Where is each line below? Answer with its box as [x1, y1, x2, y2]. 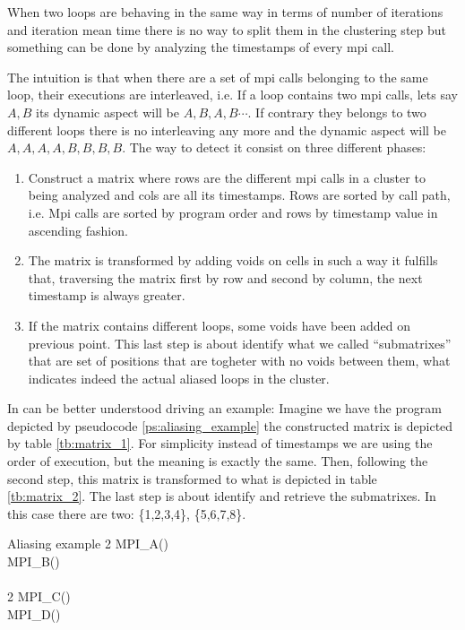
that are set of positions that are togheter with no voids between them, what [28, 351, 451, 370]
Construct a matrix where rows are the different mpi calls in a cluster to [28, 168, 426, 186]
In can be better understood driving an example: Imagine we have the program [7, 399, 442, 418]
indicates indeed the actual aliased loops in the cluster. [28, 368, 330, 387]
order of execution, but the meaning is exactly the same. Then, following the [7, 452, 428, 470]
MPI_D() [7, 604, 61, 623]
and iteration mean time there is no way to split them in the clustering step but [7, 20, 447, 39]
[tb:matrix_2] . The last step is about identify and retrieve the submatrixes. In [7, 487, 436, 505]
